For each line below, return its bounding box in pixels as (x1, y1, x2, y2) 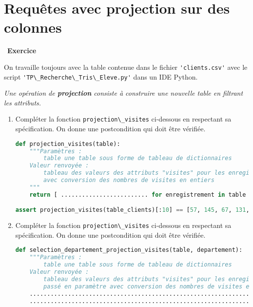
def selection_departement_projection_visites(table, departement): (15, 246, 243, 254)
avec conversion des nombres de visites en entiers (43, 177, 214, 184)
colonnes (4, 17, 62, 37)
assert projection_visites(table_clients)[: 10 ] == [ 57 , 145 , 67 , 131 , (15, 206, 250, 214)
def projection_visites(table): (15, 140, 120, 147)
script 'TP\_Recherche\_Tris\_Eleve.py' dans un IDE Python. (4, 71, 198, 82)
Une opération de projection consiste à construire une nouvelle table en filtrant (4, 88, 243, 98)
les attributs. (4, 97, 41, 107)
